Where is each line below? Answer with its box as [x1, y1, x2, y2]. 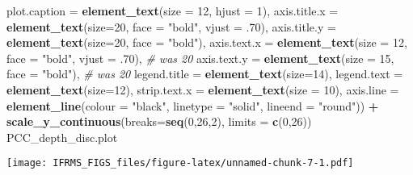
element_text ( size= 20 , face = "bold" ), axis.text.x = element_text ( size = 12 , [6, 34, 407, 51]
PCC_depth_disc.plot [6, 128, 118, 145]
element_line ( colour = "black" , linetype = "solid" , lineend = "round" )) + [6, 97, 379, 114]
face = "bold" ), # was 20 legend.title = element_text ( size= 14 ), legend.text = [6, 65, 403, 82]
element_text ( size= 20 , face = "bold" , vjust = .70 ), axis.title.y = [6, 18, 336, 35]
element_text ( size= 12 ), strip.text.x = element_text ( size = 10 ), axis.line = [6, 81, 399, 98]
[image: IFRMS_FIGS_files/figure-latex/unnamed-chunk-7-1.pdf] [6, 157, 354, 169]
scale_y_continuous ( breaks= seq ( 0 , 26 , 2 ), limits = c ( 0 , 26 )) [6, 113, 312, 130]
